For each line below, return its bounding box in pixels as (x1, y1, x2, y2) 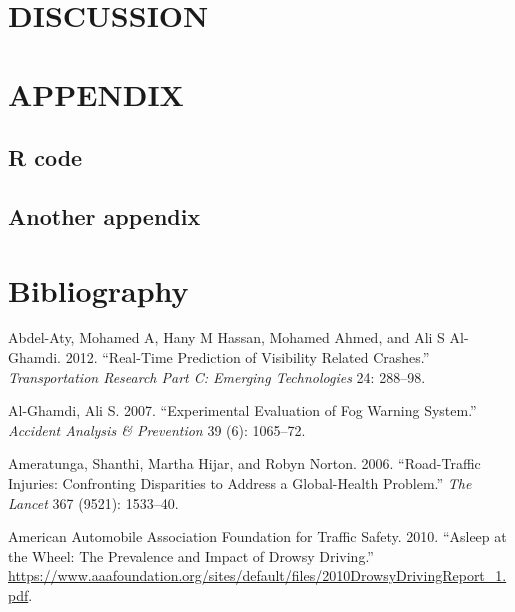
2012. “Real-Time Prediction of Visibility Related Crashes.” (65, 347, 430, 368)
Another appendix (8, 200, 201, 231)
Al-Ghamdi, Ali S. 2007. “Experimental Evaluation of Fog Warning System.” (8, 400, 477, 421)
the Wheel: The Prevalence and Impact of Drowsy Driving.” (8, 545, 374, 566)
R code (8, 142, 83, 173)
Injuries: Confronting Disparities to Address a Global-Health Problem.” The (8, 473, 472, 493)
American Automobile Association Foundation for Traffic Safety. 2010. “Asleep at (8, 526, 507, 547)
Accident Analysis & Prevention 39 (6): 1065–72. (8, 419, 306, 440)
